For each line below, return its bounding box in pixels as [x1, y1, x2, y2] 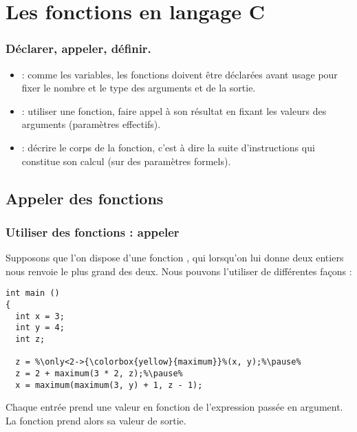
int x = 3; [15, 311, 65, 321]
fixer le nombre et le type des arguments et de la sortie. [21, 80, 256, 95]
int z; [15, 334, 45, 344]
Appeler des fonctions [6, 187, 164, 208]
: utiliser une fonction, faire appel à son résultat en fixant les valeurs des [21, 103, 327, 118]
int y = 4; [15, 323, 65, 333]
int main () [6, 288, 60, 299]
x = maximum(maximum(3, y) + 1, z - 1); [15, 380, 203, 390]
